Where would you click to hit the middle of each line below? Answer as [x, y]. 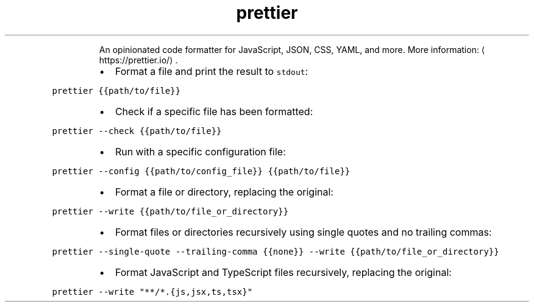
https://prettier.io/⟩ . [138, 60]
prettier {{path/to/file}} [116, 90]
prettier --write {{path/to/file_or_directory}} [170, 211]
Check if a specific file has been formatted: [214, 111]
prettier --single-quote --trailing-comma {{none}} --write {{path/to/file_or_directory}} [276, 251]
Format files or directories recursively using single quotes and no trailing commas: [303, 232]
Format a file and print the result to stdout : [212, 71]
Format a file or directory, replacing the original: [224, 192]
